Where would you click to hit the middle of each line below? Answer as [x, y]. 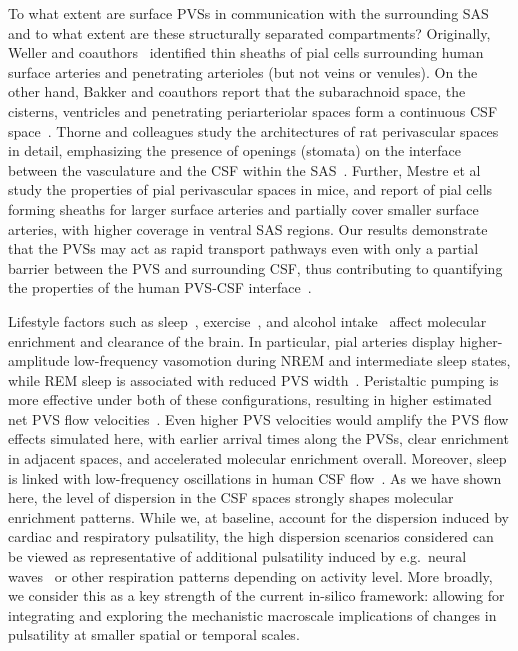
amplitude [39, 360]
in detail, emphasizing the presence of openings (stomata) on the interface [235, 150]
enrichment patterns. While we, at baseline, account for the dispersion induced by [258, 516]
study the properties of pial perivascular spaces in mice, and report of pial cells [250, 189]
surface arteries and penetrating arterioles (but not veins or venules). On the [243, 71]
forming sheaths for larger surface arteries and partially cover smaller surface [243, 208]
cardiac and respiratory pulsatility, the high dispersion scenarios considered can [251, 536]
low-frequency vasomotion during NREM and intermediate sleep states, [292, 360]
